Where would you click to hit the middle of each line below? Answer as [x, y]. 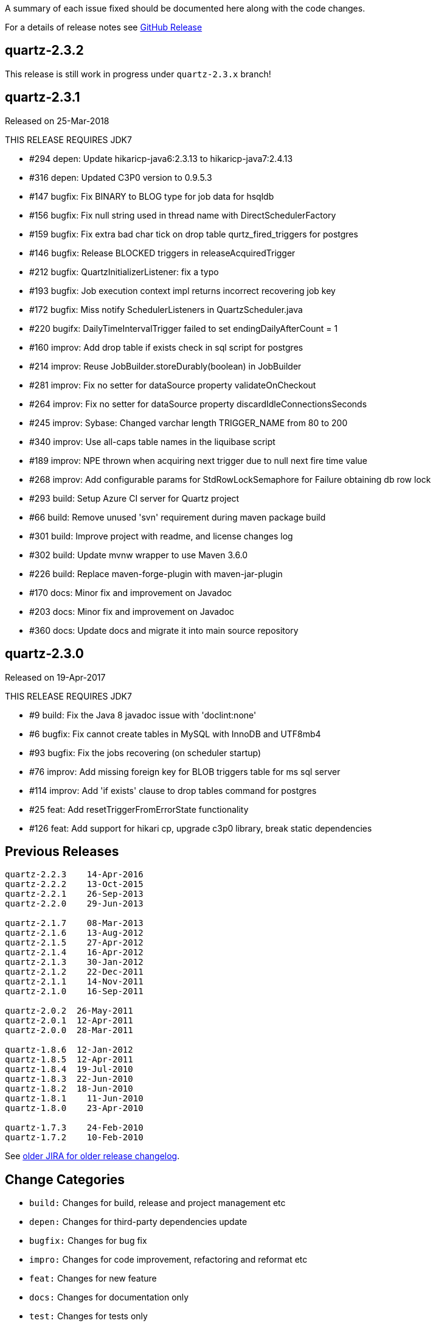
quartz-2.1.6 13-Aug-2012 [74, 933]
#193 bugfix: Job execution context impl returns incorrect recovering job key [182, 290]
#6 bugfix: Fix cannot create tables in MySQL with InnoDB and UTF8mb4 [175, 734]
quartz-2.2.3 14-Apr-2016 [74, 875]
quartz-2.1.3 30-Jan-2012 [74, 962]
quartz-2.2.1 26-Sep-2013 [74, 894]
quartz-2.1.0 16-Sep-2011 [74, 991]
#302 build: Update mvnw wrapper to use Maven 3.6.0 [139, 555]
